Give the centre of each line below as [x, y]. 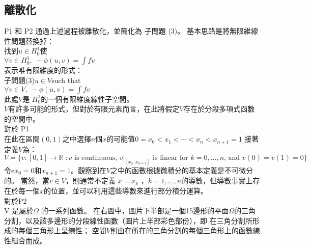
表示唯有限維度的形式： [43, 70]
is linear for [171, 158]
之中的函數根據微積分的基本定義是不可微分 [182, 170]
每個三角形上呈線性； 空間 [62, 230]
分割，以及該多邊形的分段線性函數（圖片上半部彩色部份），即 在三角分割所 [128, 220]
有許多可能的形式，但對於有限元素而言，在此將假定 [94, 109]
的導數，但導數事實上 [217, 181]
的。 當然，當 [27, 181]
